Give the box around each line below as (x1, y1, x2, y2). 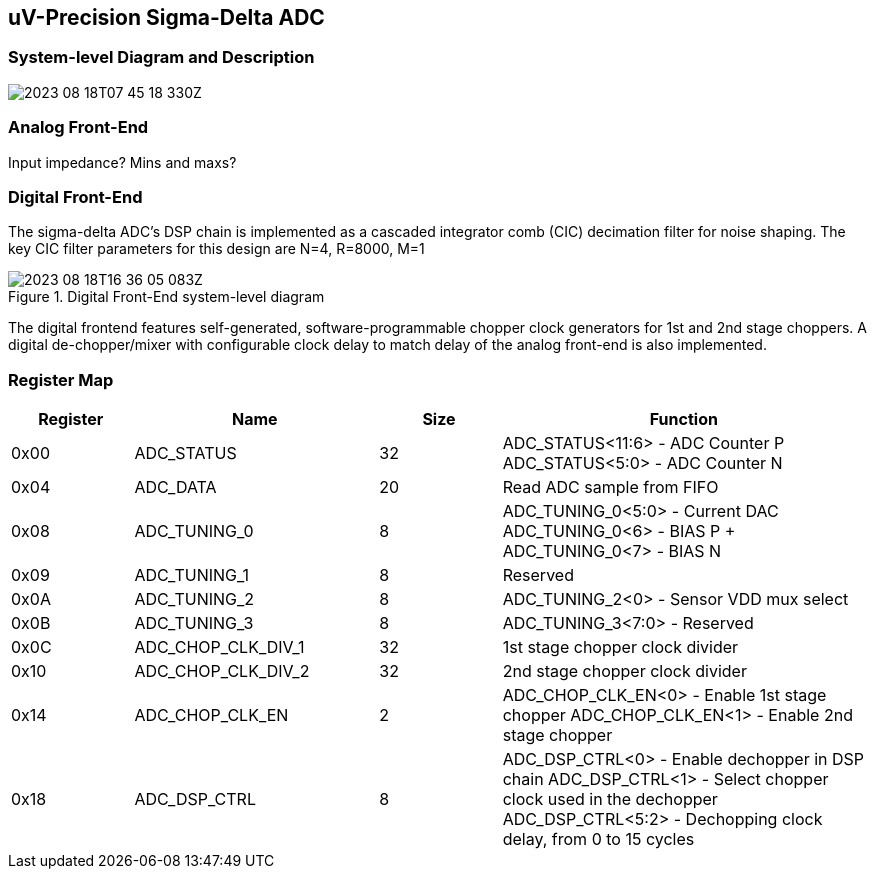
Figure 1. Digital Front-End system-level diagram (8, 288, 325, 306)
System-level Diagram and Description (8, 47, 315, 68)
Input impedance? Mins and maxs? (8, 153, 237, 171)
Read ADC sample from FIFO (502, 477, 719, 498)
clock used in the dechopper (502, 789, 718, 810)
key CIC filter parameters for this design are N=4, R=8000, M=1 (8, 240, 425, 258)
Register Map (8, 369, 114, 390)
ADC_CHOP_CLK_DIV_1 (134, 637, 305, 658)
